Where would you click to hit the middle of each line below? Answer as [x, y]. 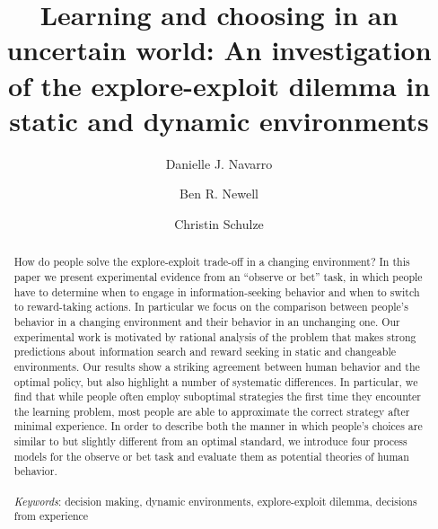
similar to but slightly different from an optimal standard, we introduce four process [210, 441]
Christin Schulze [219, 223]
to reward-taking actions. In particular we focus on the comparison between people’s [211, 307]
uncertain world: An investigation [219, 50]
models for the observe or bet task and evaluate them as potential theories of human [211, 456]
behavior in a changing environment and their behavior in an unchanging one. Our [207, 321]
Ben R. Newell [219, 194]
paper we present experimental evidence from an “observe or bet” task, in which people [218, 276]
